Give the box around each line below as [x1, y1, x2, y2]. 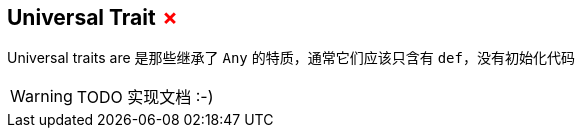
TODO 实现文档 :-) [76, 87, 214, 108]
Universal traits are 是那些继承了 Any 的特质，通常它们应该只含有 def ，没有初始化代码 [7, 49, 575, 67]
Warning [10, 86, 73, 107]
